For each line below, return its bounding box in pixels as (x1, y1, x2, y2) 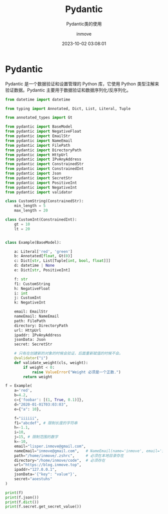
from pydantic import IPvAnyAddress (5, 157, 81, 162)
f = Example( (5, 383, 32, 388)
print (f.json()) (5, 495, 39, 500)
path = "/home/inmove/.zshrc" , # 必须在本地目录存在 (14, 453, 124, 458)
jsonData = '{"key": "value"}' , (14, 472, 77, 477)
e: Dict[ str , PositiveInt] (14, 268, 70, 273)
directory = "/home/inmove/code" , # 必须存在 (14, 458, 105, 463)
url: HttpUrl (14, 328, 41, 333)
